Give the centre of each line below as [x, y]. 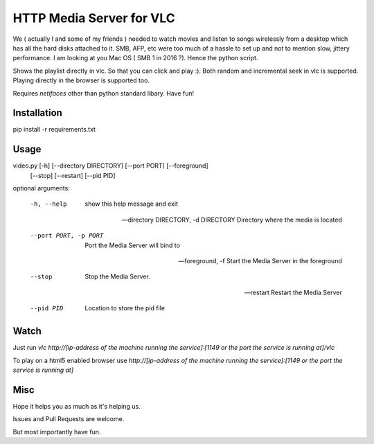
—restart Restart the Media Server [293, 292]
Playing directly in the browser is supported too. [81, 80]
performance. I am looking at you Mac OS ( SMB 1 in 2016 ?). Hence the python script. [135, 58]
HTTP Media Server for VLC [94, 18]
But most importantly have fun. [57, 432]
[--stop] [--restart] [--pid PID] [73, 175]
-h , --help [48, 204]
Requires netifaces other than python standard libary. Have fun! [103, 93]
